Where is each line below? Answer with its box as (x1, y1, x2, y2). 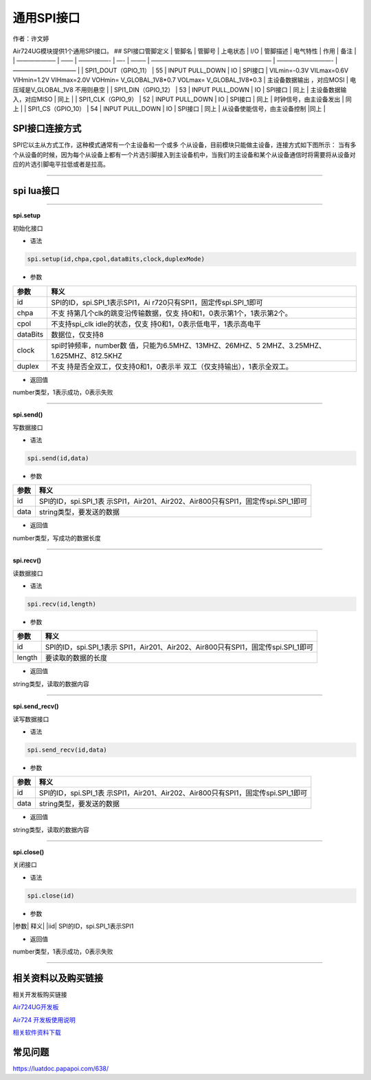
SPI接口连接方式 (12, 123, 82, 134)
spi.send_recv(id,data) (27, 745, 108, 754)
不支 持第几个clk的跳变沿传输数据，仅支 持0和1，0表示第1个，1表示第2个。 (51, 308, 292, 318)
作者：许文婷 (12, 34, 49, 43)
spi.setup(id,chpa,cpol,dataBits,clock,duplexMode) (27, 255, 205, 263)
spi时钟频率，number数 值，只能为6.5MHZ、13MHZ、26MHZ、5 (51, 341, 260, 350)
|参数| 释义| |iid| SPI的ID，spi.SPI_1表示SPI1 (12, 922, 134, 931)
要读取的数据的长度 (45, 653, 108, 663)
